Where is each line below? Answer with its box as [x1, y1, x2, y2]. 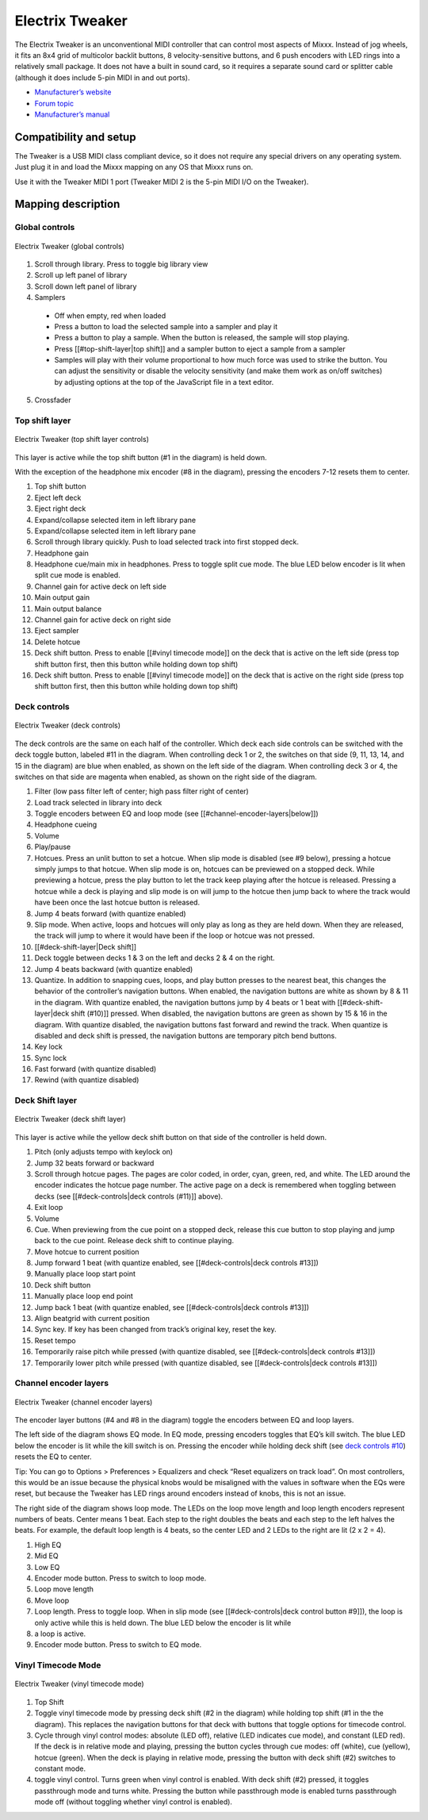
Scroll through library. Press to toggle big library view [34, 259, 208, 269]
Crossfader [34, 395, 71, 405]
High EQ [34, 1540, 62, 1549]
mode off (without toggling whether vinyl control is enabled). [34, 1797, 233, 1807]
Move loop [34, 1595, 70, 1605]
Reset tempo [34, 1335, 76, 1345]
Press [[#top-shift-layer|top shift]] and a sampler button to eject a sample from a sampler [54, 344, 346, 353]
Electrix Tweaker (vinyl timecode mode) [14, 1679, 144, 1689]
